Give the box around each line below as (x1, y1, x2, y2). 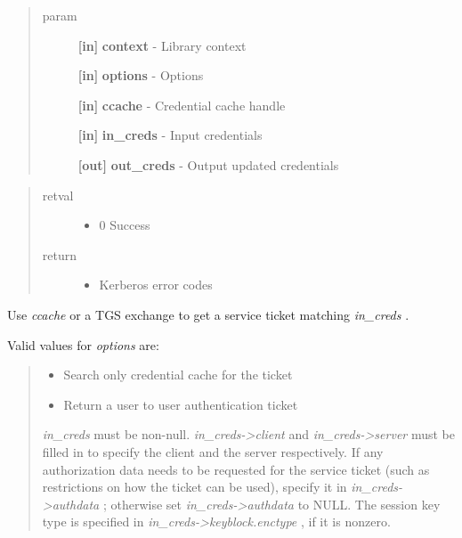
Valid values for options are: (7, 335, 159, 354)
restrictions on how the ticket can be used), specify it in (42, 477, 347, 496)
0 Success (99, 216, 150, 234)
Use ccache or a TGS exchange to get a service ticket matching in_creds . (7, 305, 409, 323)
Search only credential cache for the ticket (63, 365, 293, 384)
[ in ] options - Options (77, 66, 204, 85)
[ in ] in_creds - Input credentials (77, 126, 263, 144)
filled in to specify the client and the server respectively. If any (42, 442, 384, 461)
